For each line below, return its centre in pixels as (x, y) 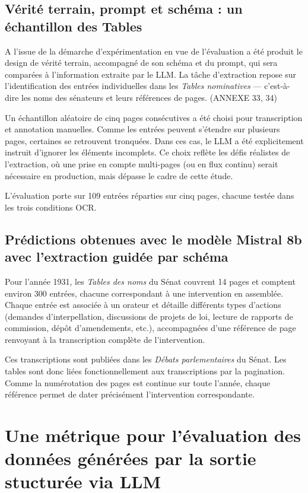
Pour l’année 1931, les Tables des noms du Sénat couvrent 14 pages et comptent (150, 281)
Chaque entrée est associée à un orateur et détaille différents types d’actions (143, 305)
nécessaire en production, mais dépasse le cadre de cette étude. (119, 175)
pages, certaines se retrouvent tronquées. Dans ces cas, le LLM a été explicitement (154, 140)
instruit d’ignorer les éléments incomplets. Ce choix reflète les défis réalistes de (147, 152)
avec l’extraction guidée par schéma (117, 257)
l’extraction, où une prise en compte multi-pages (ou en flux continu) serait (142, 163)
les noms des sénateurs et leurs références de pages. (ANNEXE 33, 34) (149, 97)
